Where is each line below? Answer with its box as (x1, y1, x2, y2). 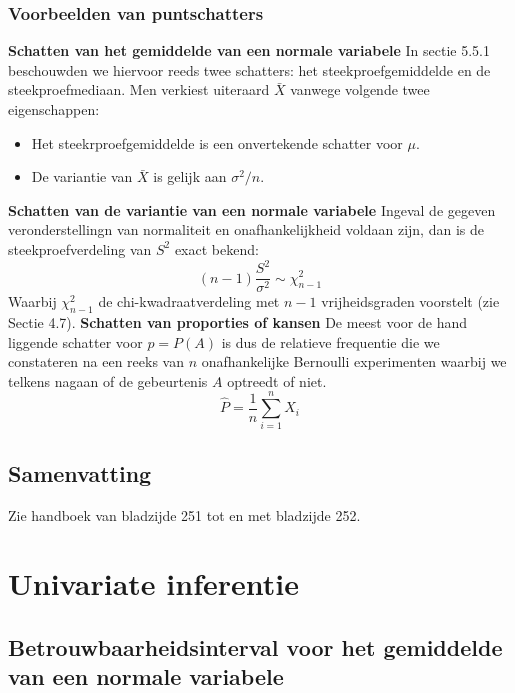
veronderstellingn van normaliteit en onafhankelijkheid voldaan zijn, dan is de (8, 219, 484, 240)
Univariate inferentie (8, 563, 299, 604)
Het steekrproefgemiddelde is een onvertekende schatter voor (31, 132, 403, 153)
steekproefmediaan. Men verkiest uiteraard (8, 79, 270, 100)
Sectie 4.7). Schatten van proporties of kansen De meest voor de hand (8, 311, 468, 332)
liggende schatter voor (8, 331, 143, 352)
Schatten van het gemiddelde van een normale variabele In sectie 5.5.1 (8, 40, 491, 61)
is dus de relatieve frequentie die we (221, 331, 440, 352)
